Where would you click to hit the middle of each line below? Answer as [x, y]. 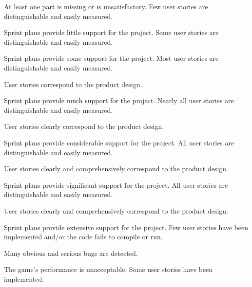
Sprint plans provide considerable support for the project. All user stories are [119, 142]
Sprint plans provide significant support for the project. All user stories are [116, 185]
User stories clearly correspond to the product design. [84, 126]
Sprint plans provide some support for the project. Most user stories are [111, 58]
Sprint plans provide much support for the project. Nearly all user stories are [119, 100]
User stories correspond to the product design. [73, 84]
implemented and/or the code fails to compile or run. [83, 237]
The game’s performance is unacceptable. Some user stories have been [108, 269]
